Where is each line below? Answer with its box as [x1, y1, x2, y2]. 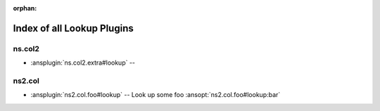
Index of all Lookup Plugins [13, 22, 134, 34]
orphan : [13, 4, 37, 12]
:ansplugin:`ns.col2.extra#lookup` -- [30, 58, 136, 67]
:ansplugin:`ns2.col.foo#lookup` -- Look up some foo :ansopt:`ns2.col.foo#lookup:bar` [30, 91, 281, 99]
